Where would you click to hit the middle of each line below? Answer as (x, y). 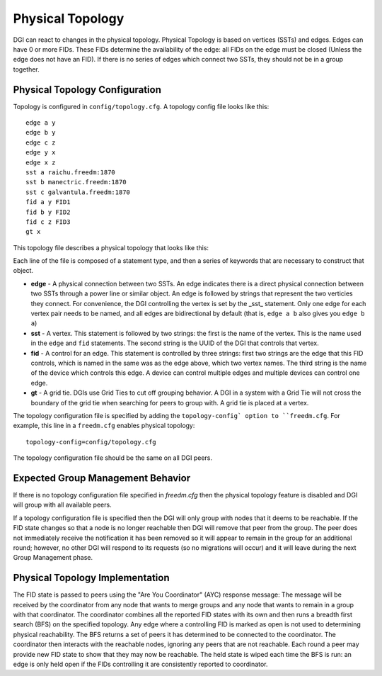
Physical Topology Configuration (87, 90)
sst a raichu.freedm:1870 (71, 172)
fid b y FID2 (48, 212)
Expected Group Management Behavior (102, 478)
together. (27, 69)
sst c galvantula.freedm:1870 (78, 192)
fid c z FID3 (48, 222)
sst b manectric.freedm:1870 (76, 182)
